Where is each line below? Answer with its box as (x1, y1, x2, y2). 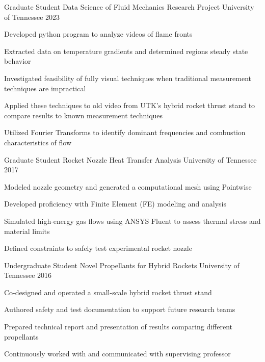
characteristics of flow (4, 137, 72, 147)
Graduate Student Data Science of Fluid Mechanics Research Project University (4, 2, 254, 12)
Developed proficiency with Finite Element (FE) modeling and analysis (4, 198, 226, 209)
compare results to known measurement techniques (4, 110, 163, 120)
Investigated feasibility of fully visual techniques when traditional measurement (4, 72, 252, 83)
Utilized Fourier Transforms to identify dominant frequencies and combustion (4, 127, 246, 138)
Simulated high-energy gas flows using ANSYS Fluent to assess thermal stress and (4, 215, 261, 226)
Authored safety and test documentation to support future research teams (4, 304, 235, 315)
